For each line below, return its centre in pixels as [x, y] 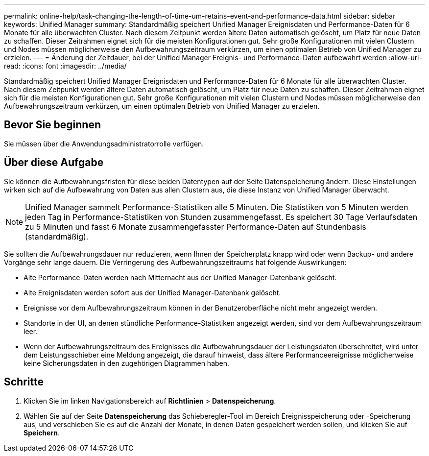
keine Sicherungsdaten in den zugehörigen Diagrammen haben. [127, 363]
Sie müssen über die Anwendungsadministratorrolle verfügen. [104, 144]
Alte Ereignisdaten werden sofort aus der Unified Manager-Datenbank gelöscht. [152, 292]
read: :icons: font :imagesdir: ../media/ [65, 66]
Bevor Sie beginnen [53, 125]
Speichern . [42, 432]
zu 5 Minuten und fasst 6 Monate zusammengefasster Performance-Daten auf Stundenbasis [196, 227]
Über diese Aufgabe [54, 163]
